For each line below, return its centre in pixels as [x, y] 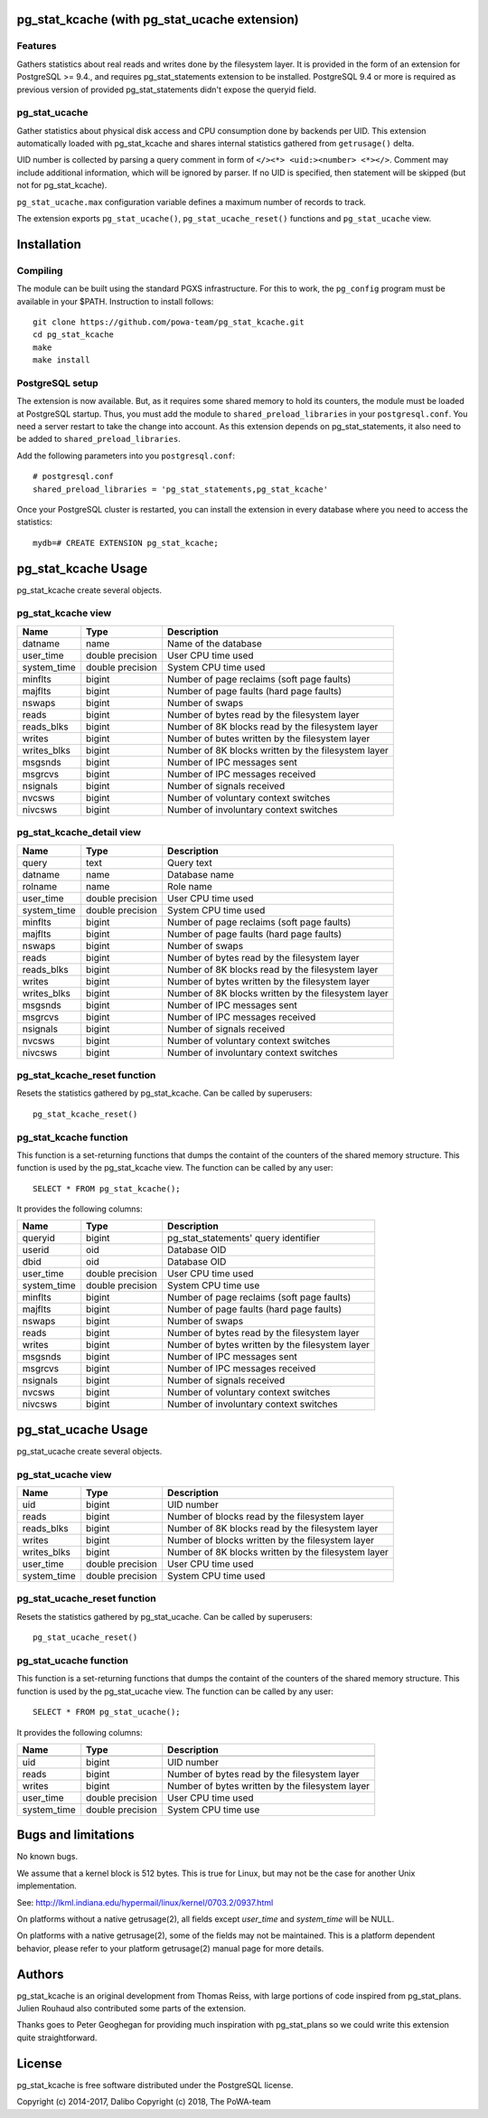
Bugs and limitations [75, 1835]
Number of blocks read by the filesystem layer [266, 1517]
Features [37, 46]
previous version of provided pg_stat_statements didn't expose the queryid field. [166, 89]
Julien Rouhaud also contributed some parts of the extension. [131, 2009]
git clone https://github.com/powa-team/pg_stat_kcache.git [169, 322]
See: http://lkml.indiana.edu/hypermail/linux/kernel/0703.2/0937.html [145, 1902]
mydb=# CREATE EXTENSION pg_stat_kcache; [126, 543]
